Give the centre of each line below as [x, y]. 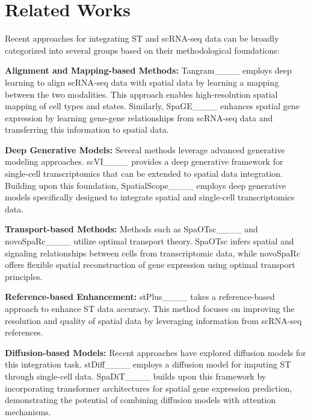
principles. [24, 276]
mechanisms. [28, 411]
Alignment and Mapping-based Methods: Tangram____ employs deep [148, 70]
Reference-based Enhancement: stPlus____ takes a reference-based [140, 297]
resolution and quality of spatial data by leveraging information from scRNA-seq [153, 320]
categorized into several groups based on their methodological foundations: [142, 50]
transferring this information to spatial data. [87, 129]
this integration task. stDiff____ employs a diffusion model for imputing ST [148, 364]
